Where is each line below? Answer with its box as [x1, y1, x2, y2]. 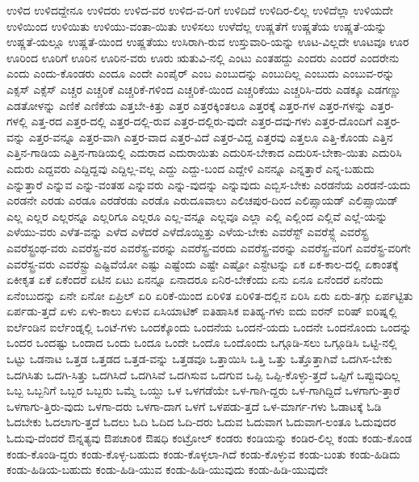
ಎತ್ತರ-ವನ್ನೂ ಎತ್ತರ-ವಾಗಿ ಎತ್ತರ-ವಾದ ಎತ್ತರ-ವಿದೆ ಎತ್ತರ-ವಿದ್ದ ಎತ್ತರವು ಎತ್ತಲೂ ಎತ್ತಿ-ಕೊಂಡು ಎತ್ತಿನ [28, 128, 393, 145]
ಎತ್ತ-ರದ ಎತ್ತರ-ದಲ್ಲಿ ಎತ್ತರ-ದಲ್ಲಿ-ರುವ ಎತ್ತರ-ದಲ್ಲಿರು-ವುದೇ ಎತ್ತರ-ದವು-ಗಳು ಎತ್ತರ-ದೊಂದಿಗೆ [31, 112, 373, 129]
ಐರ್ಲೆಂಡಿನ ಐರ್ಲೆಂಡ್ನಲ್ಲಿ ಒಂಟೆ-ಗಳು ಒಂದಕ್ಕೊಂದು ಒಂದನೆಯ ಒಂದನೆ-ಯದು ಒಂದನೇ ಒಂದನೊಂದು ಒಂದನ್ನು [6, 318, 412, 335]
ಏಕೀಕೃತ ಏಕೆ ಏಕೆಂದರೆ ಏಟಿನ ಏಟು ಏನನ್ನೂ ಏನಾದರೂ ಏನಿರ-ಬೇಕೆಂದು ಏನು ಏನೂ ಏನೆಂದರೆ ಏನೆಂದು [6, 271, 383, 288]
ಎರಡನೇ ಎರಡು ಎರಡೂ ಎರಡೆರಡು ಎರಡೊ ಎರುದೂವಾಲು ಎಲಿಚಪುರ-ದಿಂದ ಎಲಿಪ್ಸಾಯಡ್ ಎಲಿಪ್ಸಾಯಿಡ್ [6, 192, 399, 209]
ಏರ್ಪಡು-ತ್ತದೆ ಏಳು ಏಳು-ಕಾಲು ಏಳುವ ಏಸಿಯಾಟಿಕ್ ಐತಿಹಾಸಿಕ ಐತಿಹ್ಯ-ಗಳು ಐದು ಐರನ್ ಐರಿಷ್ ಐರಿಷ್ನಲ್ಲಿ [6, 302, 397, 319]
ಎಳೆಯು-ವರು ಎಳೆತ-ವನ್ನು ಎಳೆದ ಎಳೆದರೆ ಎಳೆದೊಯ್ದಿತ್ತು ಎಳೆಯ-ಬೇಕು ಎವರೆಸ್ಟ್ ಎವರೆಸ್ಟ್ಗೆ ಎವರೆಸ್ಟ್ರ [6, 223, 368, 240]
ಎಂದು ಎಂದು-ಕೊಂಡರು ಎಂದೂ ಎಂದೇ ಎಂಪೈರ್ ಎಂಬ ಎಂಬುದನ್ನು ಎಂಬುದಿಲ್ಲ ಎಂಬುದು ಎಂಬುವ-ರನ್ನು [6, 65, 395, 82]
